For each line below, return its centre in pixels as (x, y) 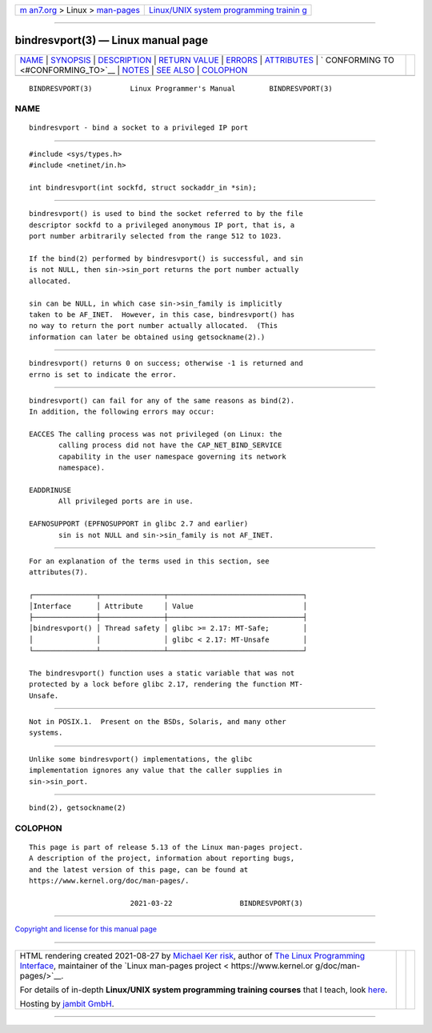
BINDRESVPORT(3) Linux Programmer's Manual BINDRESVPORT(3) (181, 88)
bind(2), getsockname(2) (78, 808)
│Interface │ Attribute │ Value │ (168, 606)
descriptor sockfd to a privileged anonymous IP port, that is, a (162, 225)
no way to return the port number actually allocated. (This (154, 326)
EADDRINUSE (50, 490)
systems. (46, 733)
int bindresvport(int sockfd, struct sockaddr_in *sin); (143, 188)
